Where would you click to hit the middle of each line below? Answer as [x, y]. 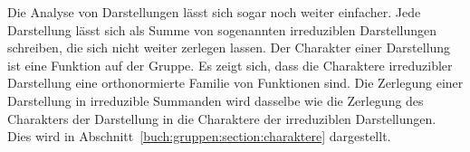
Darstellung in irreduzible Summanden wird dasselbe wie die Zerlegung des [216, 100]
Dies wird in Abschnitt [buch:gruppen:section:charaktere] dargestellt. [199, 136]
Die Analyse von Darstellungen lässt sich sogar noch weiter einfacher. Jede [214, 12]
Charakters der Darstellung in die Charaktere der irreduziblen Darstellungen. [222, 118]
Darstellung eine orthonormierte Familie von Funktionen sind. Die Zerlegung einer [235, 83]
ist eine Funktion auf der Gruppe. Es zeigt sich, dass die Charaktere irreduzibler [230, 65]
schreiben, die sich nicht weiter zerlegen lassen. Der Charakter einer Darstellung [229, 47]
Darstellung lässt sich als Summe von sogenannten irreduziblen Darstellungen [222, 29]
